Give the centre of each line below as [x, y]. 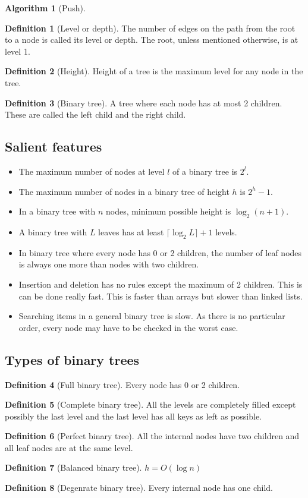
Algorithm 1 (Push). [45, 8]
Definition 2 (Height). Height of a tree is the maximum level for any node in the [154, 71]
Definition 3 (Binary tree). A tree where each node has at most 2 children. [144, 103]
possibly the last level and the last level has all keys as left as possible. [133, 416]
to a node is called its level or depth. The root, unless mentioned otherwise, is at [152, 40]
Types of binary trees [72, 359]
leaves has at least [131, 231]
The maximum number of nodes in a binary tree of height [124, 191]
